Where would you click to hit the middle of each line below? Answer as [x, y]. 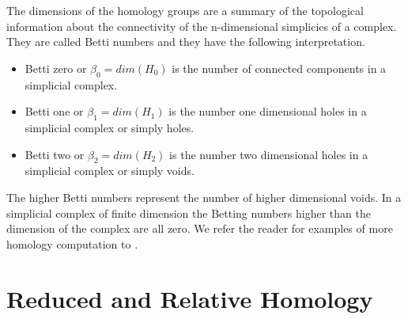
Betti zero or [56, 68]
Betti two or [55, 154]
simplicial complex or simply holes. [110, 127]
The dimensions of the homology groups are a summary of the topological [185, 10]
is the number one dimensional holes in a [268, 111]
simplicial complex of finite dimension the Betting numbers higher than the [189, 213]
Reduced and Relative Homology [190, 298]
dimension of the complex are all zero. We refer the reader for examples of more [200, 228]
